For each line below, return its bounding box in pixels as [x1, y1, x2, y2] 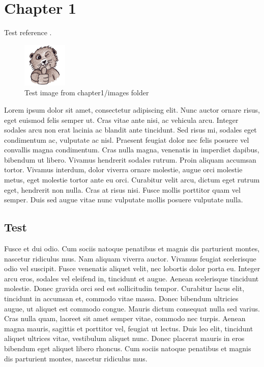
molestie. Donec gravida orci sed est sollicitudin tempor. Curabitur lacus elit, [4, 283, 245, 294]
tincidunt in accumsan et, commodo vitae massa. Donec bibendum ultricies [4, 293, 239, 304]
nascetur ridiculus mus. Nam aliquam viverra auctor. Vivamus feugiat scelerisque [4, 253, 256, 264]
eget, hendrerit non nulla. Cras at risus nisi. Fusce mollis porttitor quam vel [4, 184, 241, 195]
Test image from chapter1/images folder [24, 87, 149, 98]
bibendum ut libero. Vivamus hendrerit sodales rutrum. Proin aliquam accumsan [4, 154, 256, 165]
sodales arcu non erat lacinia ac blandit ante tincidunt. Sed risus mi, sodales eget [4, 124, 257, 135]
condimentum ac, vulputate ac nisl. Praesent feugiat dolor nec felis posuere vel [4, 134, 249, 145]
